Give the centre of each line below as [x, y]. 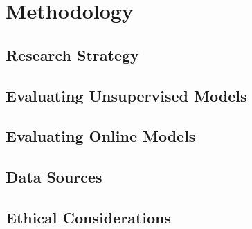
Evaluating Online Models [101, 136]
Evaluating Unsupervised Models [126, 95]
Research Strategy [72, 54]
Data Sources [54, 177]
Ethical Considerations [89, 217]
